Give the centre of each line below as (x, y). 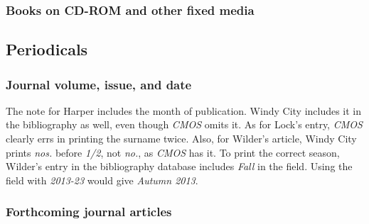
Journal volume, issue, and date (99, 84)
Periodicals (47, 49)
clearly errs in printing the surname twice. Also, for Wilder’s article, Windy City (181, 139)
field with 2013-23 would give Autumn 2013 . (102, 180)
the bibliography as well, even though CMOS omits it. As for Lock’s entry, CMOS (184, 124)
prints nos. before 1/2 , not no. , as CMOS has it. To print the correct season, (173, 152)
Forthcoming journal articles (89, 212)
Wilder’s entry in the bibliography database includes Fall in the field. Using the (179, 166)
